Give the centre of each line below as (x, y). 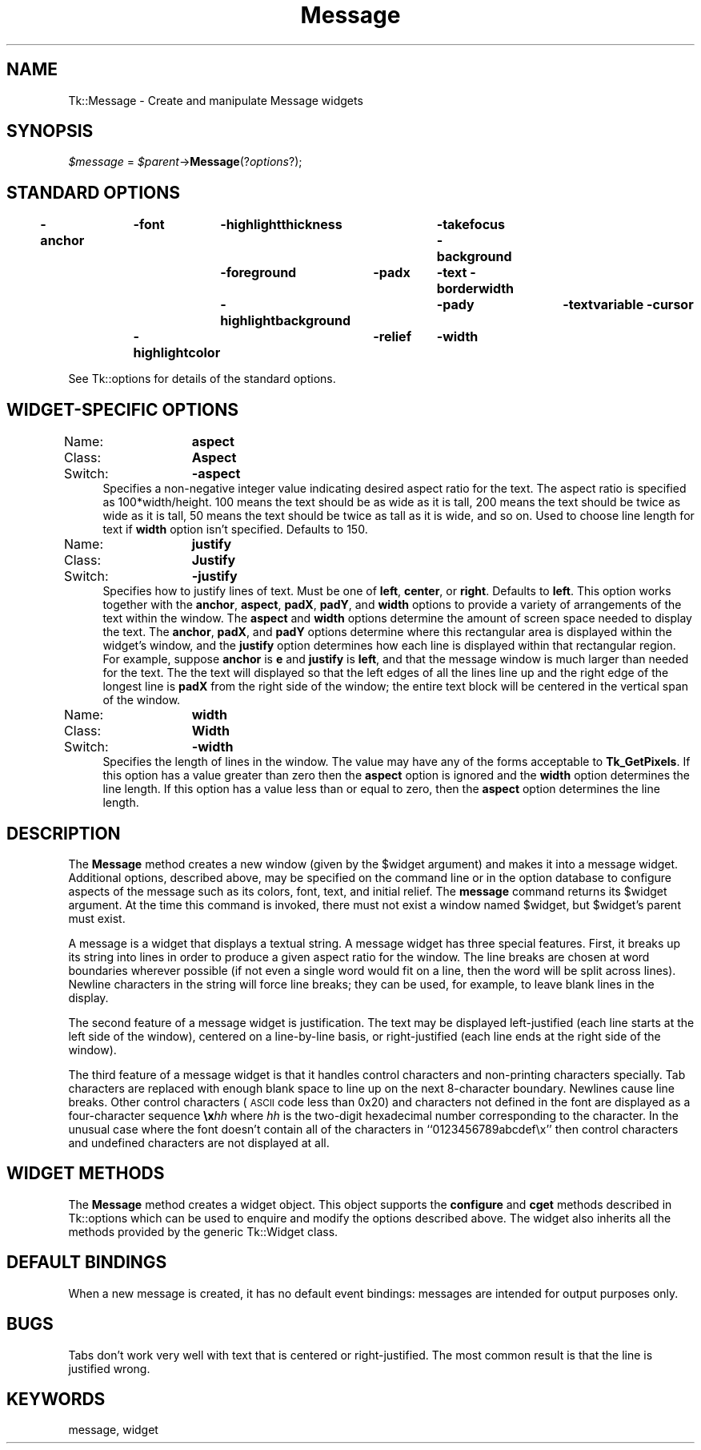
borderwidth (475, 289)
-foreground (258, 273)
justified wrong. (109, 1368)
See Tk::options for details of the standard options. (202, 379)
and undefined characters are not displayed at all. (199, 1142)
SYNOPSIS (50, 131)
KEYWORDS (56, 1399)
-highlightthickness (281, 225)
